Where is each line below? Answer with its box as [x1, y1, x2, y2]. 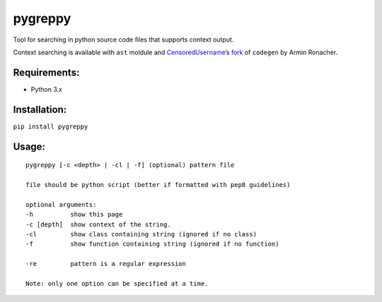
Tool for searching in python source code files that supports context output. [13, 35, 234, 44]
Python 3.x [30, 85, 63, 93]
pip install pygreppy [13, 122, 88, 131]
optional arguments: [25, 200, 97, 208]
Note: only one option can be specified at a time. [25, 279, 209, 287]
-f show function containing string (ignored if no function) [25, 240, 279, 248]
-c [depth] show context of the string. [25, 220, 171, 229]
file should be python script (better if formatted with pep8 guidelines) [25, 181, 291, 188]
